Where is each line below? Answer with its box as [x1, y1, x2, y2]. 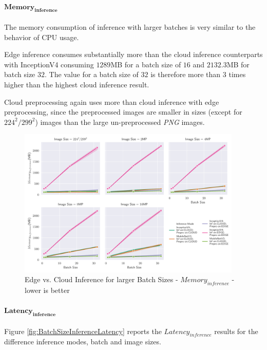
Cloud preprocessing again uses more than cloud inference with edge [4, 96, 219, 107]
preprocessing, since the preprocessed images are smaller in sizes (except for [4, 106, 242, 117]
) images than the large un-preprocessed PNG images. [35, 116, 205, 127]
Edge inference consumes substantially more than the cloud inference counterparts [4, 49, 263, 60]
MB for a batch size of [110, 59, 181, 69]
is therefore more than [150, 69, 221, 80]
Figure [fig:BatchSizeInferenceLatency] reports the [4, 325, 162, 336]
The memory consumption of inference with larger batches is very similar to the [4, 22, 256, 32]
